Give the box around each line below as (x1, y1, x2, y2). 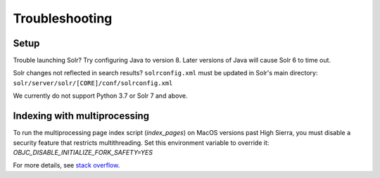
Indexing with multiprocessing (13, 110, 150, 122)
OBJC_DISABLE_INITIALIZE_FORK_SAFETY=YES (13, 148, 153, 156)
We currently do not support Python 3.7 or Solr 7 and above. (13, 91, 188, 100)
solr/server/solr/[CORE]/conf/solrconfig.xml (13, 79, 173, 87)
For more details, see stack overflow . (13, 161, 120, 170)
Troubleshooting (13, 11, 113, 26)
